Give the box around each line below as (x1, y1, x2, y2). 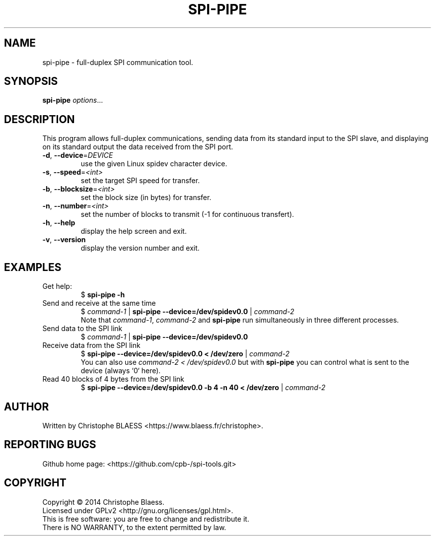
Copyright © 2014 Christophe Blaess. (42, 497, 165, 506)
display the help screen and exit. (80, 227, 187, 236)
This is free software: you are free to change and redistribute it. (42, 514, 249, 523)
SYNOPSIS (4, 75, 58, 88)
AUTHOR (4, 400, 49, 413)
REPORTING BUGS (4, 438, 96, 451)
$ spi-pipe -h (80, 290, 125, 299)
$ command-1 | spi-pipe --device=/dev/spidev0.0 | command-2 (80, 307, 294, 316)
